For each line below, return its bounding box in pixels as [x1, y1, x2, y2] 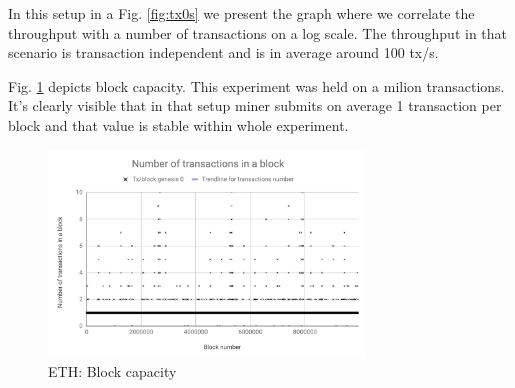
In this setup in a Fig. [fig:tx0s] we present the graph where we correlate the [8, 3, 475, 23]
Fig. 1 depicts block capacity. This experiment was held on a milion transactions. [8, 75, 505, 96]
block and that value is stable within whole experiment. [8, 114, 349, 135]
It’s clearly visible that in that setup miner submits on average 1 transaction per [8, 95, 502, 116]
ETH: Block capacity [48, 360, 177, 381]
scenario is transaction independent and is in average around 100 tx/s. [8, 42, 439, 63]
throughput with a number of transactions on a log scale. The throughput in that [8, 22, 507, 43]
